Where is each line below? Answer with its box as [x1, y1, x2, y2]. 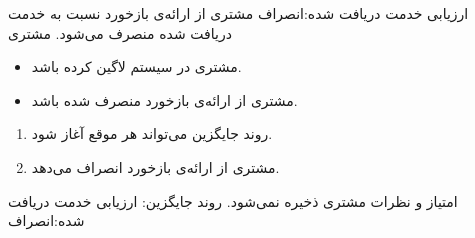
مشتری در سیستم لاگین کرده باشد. [31, 56, 242, 77]
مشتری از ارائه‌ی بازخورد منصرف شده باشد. [31, 89, 298, 110]
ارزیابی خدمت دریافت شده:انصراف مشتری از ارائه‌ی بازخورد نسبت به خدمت [8, 3, 469, 23]
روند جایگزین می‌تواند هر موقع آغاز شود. [31, 123, 273, 144]
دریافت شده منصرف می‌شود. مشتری [8, 22, 232, 43]
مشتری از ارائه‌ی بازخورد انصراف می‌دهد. [31, 156, 280, 177]
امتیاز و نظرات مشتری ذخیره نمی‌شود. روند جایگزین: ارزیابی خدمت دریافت [8, 190, 458, 211]
